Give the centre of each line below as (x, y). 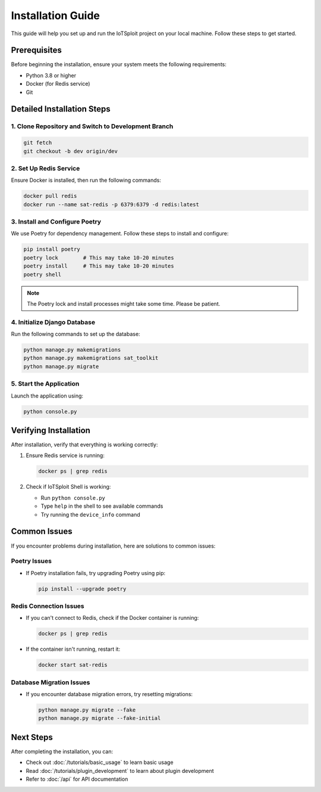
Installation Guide (56, 15)
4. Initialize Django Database (53, 322)
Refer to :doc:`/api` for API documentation (77, 779)
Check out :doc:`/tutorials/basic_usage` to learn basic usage (100, 762)
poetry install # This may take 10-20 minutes (99, 266)
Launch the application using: (47, 396)
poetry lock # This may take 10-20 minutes (99, 257)
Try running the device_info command (91, 514)
